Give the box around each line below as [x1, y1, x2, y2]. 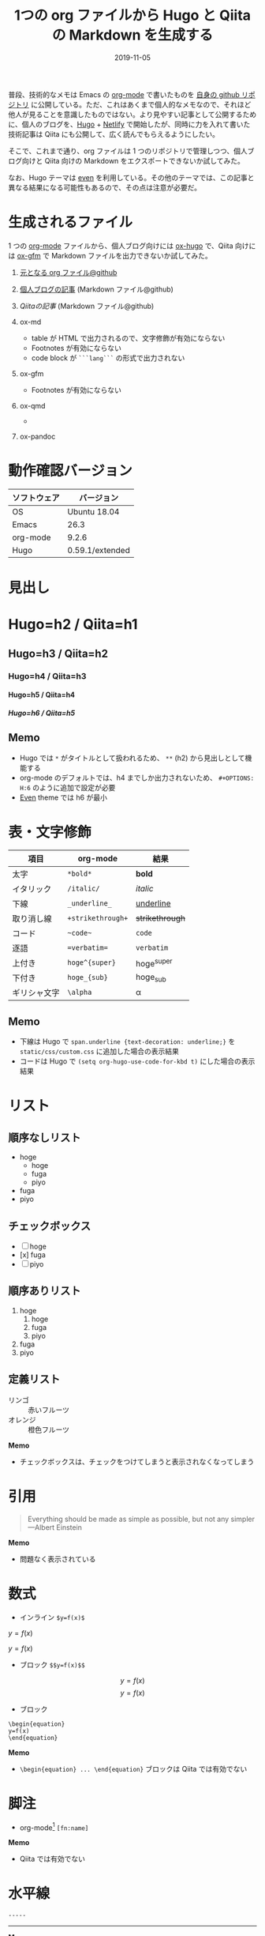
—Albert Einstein [27, 1522, 83, 1532]
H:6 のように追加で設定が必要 [19, 782, 116, 792]
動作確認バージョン [8, 462, 132, 480]
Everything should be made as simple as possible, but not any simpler [27, 1514, 255, 1524]
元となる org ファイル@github [19, 267, 118, 277]
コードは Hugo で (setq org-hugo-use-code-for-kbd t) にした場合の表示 [19, 1057, 256, 1066]
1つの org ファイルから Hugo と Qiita [14, 6, 251, 24]
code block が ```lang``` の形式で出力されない [31, 352, 185, 363]
